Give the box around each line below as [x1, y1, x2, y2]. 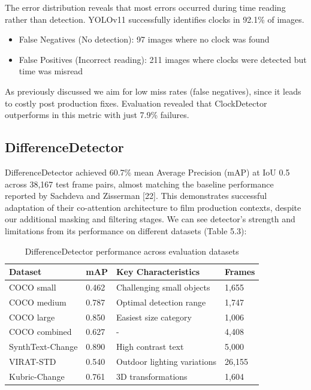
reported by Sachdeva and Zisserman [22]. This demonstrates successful [5, 189, 267, 202]
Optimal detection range [116, 295, 206, 308]
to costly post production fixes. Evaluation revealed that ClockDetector [5, 96, 267, 109]
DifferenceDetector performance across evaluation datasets [25, 244, 239, 257]
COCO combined [9, 325, 72, 338]
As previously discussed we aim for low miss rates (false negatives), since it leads [5, 84, 301, 97]
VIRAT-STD [9, 355, 56, 368]
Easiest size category [116, 310, 192, 323]
